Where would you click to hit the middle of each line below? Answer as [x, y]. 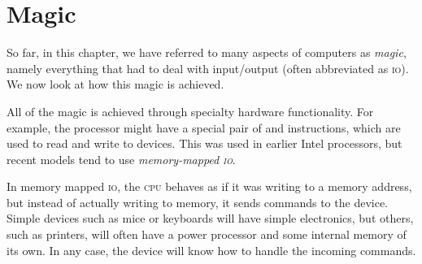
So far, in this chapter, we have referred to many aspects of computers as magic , [207, 52]
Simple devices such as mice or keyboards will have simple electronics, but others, [210, 218]
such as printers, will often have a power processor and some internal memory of [207, 234]
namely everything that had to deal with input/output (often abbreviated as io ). [208, 68]
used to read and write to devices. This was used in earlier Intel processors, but [204, 143]
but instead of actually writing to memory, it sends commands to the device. [197, 202]
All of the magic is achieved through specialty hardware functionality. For [190, 111]
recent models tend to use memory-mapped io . [121, 159]
